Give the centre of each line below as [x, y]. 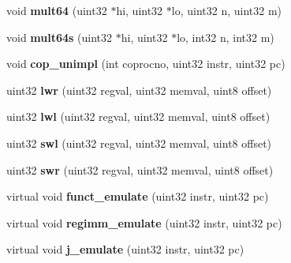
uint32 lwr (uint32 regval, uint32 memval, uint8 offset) [139, 90]
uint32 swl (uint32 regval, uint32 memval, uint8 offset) [139, 143]
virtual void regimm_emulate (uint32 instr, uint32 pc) [144, 222]
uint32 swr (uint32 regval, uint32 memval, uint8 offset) [140, 169]
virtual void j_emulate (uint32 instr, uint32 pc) [125, 249]
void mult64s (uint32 [60, 37]
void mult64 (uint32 [57, 10]
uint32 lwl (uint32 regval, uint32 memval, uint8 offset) [138, 116]
